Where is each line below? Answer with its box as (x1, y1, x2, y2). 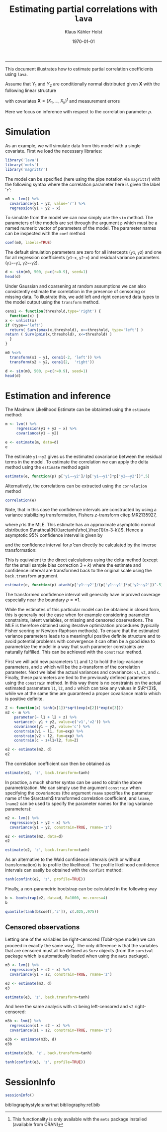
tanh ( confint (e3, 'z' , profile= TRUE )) (5, 1060, 85, 1065)
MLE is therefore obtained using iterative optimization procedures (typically (5, 623, 160, 629)
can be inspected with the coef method (5, 231, 85, 237)
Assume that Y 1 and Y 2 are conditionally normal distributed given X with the (5, 81, 160, 88)
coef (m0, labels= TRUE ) (5, 240, 52, 245)
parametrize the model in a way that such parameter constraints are (5, 644, 144, 650)
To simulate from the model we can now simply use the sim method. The (5, 215, 153, 221)
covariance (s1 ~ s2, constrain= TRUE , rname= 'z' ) (9, 1028, 112, 1033)
